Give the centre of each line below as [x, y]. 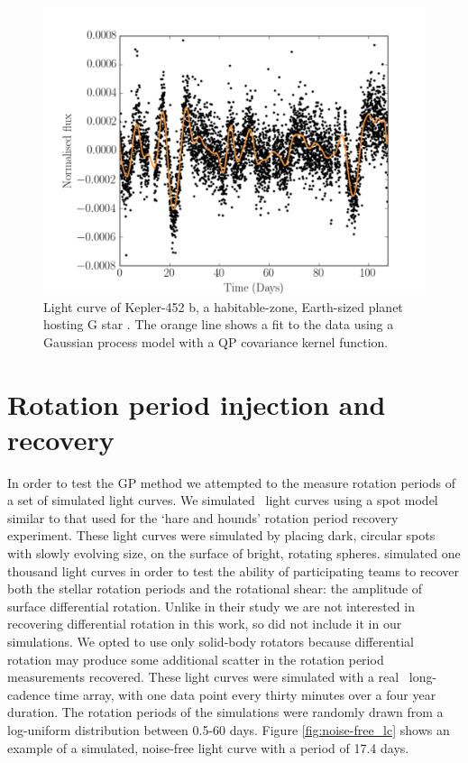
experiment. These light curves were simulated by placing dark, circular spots [221, 535]
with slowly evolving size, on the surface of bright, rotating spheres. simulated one [234, 553]
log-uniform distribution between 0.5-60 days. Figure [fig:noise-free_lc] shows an [229, 730]
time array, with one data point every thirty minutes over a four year [245, 694]
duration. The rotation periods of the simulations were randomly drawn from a [225, 712]
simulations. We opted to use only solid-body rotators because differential [211, 642]
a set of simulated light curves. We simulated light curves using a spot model [223, 500]
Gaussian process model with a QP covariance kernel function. [216, 341]
